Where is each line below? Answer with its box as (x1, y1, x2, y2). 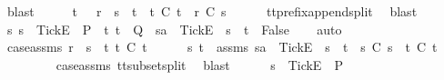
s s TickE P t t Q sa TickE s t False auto (6, 19, 342, 38)
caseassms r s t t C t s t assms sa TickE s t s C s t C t (6, 37, 438, 56)
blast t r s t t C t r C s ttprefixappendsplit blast (6, 2, 418, 20)
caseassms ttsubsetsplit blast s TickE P (55, 55, 343, 74)
